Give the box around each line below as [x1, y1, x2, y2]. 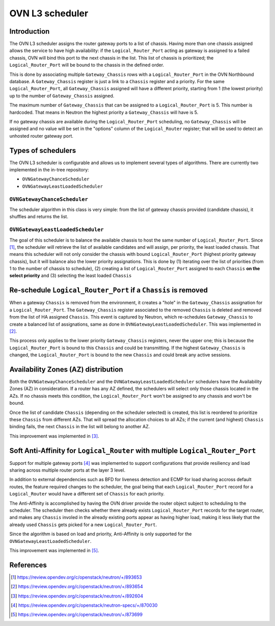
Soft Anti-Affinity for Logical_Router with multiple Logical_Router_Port [9, 446, 256, 455]
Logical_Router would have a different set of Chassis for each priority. [9, 491, 165, 497]
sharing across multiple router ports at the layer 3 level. [9, 467, 126, 474]
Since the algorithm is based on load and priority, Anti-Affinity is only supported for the [9, 531, 192, 537]
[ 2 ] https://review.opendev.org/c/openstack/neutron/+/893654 [11, 584, 143, 590]
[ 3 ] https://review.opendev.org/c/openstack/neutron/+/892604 [11, 593, 144, 599]
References [9, 561, 47, 569]
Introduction [9, 27, 50, 36]
